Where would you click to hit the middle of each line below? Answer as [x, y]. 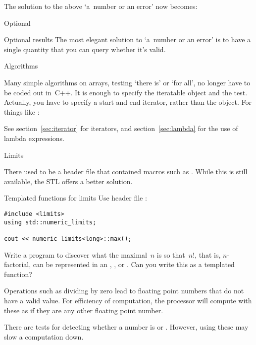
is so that [171, 254]
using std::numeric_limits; [50, 222]
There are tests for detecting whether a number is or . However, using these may [126, 327]
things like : [22, 111]
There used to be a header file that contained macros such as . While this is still [126, 172]
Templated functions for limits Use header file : [76, 198]
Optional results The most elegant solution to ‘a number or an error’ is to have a [128, 39]
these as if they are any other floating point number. [84, 310]
